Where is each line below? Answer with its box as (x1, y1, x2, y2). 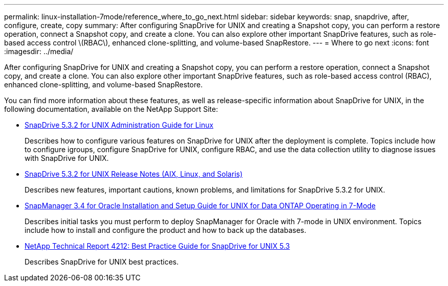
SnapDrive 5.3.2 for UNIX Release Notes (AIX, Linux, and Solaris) (25, 170, 243, 178)
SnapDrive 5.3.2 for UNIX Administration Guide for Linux (25, 121, 214, 129)
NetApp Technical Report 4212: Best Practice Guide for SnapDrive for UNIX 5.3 (25, 242, 290, 250)
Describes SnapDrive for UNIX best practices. (25, 257, 179, 266)
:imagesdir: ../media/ (4, 47, 74, 56)
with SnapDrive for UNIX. (25, 154, 109, 162)
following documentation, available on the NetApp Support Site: (4, 105, 218, 113)
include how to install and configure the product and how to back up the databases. (25, 226, 306, 234)
